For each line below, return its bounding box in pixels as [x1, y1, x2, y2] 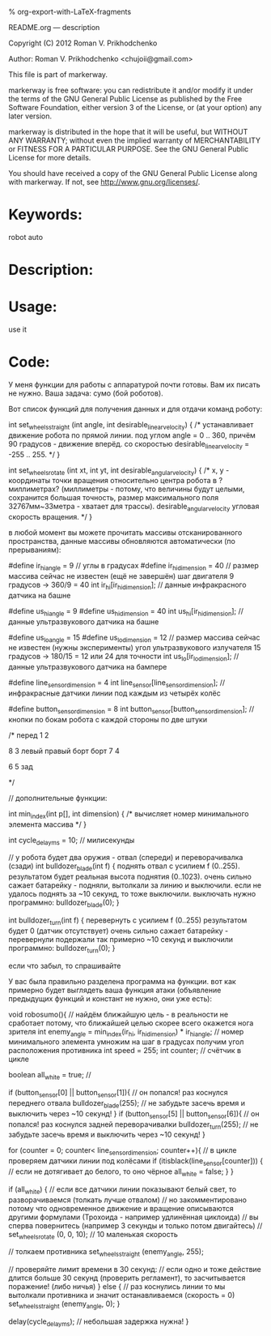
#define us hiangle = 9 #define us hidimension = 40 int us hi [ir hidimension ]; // [8, 606, 244, 618]
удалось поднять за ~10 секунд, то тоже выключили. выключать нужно [8, 889, 256, 899]
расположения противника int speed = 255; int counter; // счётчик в [8, 1046, 241, 1056]
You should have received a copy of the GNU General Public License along [8, 169, 257, 178]
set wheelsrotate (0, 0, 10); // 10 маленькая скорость [8, 1229, 178, 1241]
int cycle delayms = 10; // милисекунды [8, 835, 135, 846]
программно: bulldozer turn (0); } [8, 943, 116, 955]
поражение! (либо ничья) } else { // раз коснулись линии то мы [8, 1282, 226, 1291]
